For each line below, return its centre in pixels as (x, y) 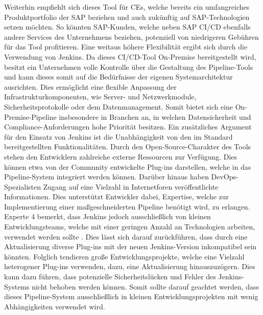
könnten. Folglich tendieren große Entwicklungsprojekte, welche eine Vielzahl (124, 256)
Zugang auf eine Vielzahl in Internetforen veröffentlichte (131, 186)
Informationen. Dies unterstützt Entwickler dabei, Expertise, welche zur (117, 196)
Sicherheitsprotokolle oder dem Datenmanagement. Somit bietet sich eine (119, 106)
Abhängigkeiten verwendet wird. (55, 306)
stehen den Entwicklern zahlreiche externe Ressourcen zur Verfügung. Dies (121, 156)
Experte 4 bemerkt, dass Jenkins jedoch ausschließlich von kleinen (107, 216)
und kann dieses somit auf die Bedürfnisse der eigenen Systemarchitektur (118, 77)
